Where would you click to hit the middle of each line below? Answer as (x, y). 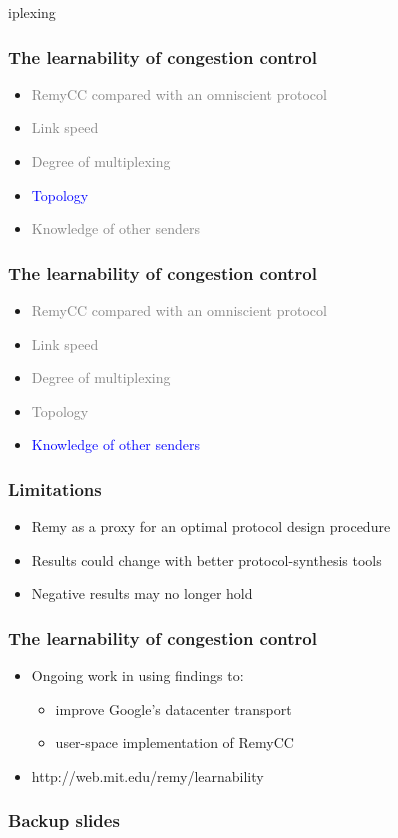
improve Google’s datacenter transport (173, 708)
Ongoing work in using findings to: (137, 675)
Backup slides (64, 820)
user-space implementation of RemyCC (174, 742)
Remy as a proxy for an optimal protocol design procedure (211, 526)
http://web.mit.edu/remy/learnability (147, 775)
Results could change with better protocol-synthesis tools (206, 559)
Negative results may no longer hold (142, 593)
